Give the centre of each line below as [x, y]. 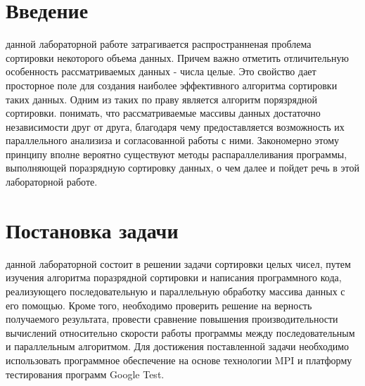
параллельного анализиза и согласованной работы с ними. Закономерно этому [173, 140]
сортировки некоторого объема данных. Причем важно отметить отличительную [177, 57]
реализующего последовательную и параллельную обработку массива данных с [175, 291]
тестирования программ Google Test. [85, 374]
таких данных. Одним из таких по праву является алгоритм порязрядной [162, 99]
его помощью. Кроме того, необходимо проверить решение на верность [159, 305]
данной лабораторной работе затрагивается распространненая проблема [159, 44]
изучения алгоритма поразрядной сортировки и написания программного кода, [174, 277]
